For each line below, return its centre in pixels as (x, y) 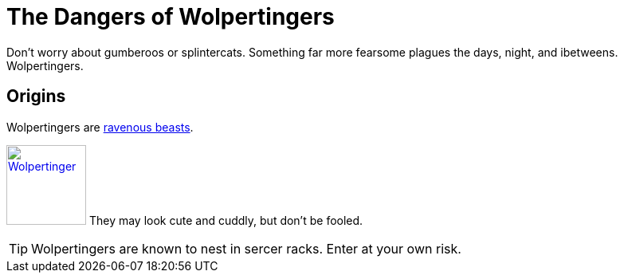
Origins (36, 96)
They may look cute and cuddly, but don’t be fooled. (226, 220)
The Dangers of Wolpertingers (171, 17)
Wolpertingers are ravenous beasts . (100, 127)
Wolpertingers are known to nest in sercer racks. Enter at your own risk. (246, 248)
